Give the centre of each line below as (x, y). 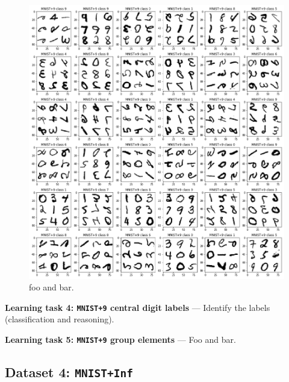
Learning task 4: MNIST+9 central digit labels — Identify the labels (138, 307)
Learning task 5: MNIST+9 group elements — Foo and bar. (120, 340)
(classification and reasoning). (60, 319)
